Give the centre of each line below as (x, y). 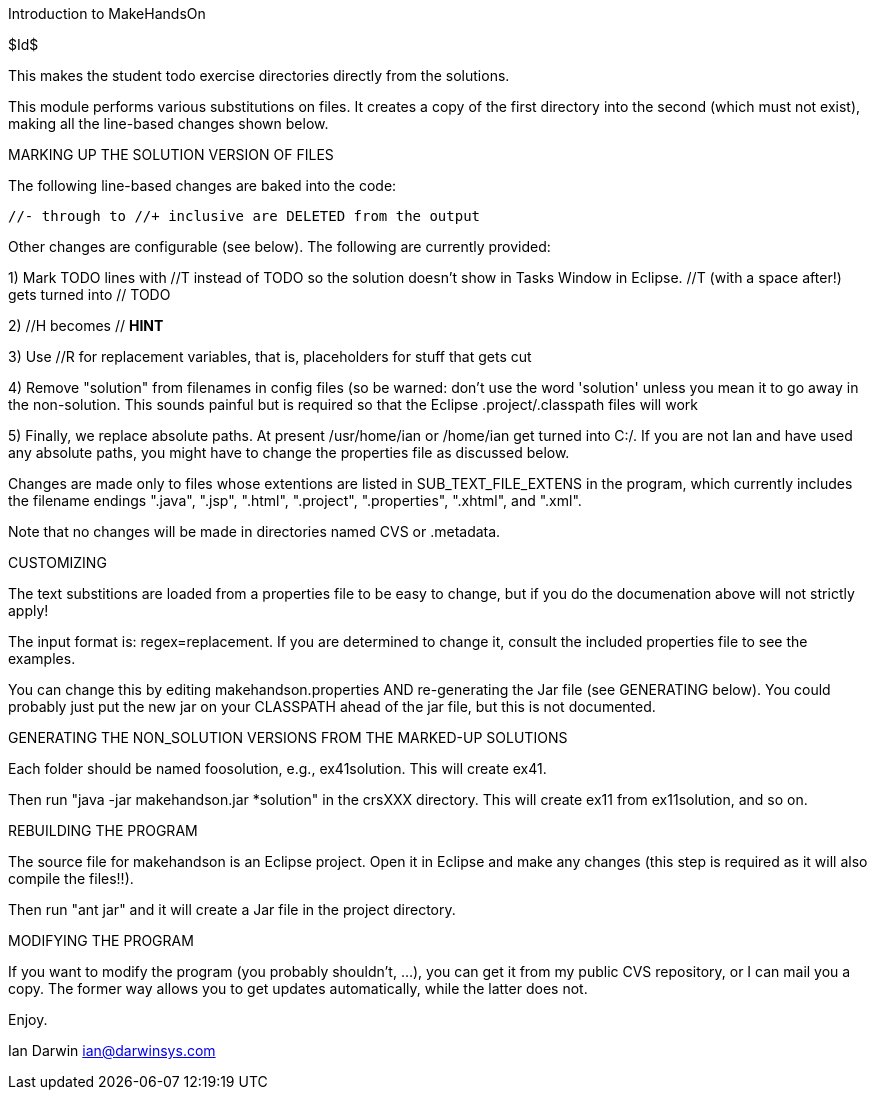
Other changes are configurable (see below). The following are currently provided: (279, 246)
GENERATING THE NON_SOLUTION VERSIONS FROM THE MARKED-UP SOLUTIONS (288, 737)
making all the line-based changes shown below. (168, 123)
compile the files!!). (71, 878)
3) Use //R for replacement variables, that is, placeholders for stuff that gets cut (270, 356)
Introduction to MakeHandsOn (107, 13)
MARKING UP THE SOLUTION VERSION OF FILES (171, 154)
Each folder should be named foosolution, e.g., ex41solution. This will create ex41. (277, 768)
